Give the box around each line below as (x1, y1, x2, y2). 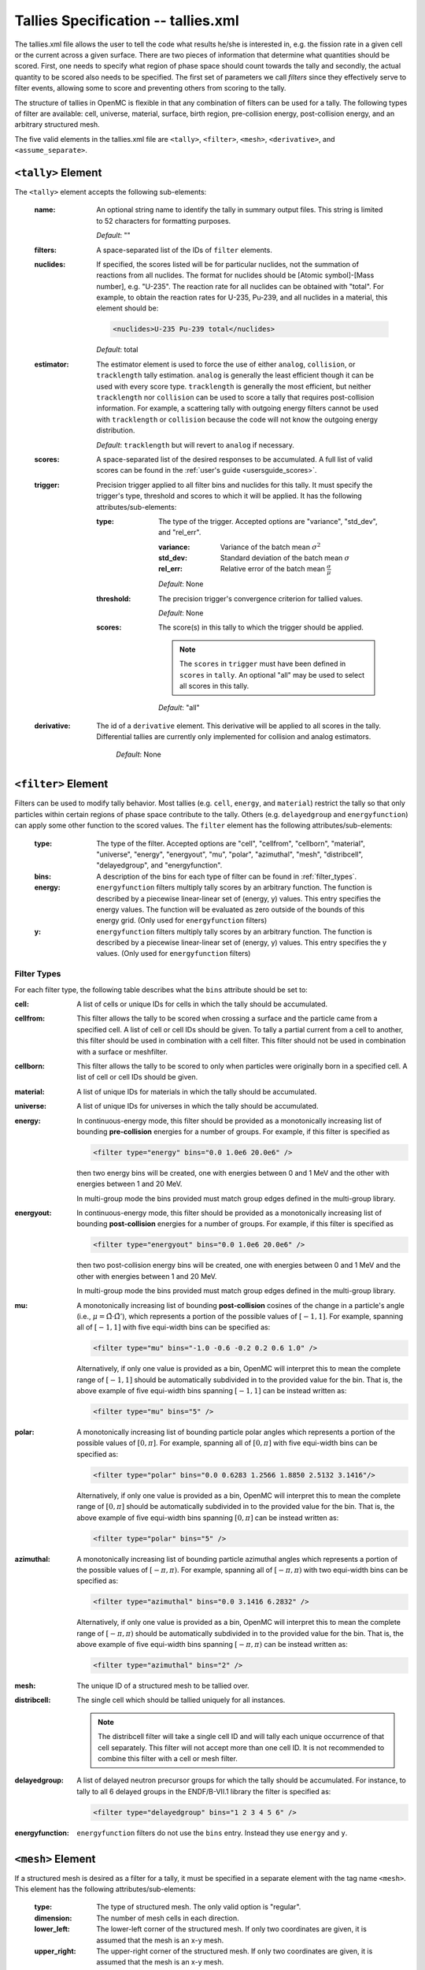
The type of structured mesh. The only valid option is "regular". (96, 1902, 301, 1912)
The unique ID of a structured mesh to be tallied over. (76, 1681, 249, 1690)
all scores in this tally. (179, 681, 249, 690)
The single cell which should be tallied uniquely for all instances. (76, 1695, 286, 1705)
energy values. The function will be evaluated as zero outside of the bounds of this (96, 905, 365, 914)
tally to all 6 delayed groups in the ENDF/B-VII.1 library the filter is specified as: (76, 1786, 331, 1796)
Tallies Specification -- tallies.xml (14, 12, 239, 29)
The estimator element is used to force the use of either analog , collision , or (96, 359, 356, 369)
